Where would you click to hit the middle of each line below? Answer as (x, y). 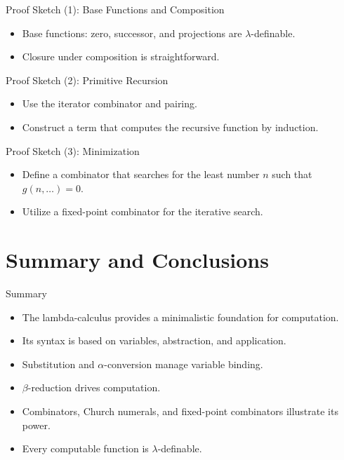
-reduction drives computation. (94, 387)
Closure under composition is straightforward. (121, 56)
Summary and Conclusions (137, 260)
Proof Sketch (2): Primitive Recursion (87, 80)
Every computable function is (85, 448)
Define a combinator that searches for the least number (141, 174)
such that (292, 174)
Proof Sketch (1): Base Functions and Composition (115, 9)
